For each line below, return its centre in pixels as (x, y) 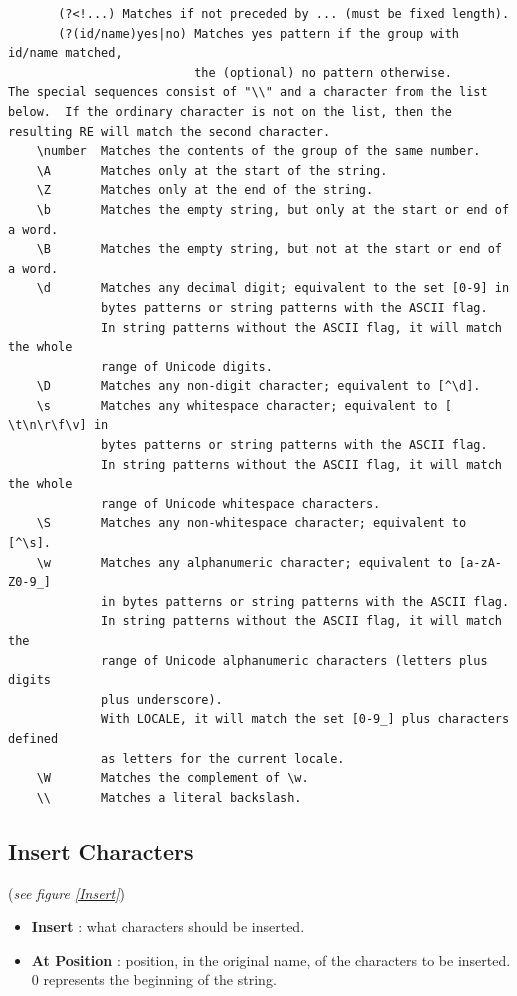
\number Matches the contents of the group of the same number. (258, 151)
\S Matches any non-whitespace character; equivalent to (251, 523)
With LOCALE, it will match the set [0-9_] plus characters (305, 719)
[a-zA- (480, 562)
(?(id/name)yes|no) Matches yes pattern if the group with (259, 33)
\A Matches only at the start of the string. (212, 170)
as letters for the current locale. (223, 758)
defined (33, 738)
